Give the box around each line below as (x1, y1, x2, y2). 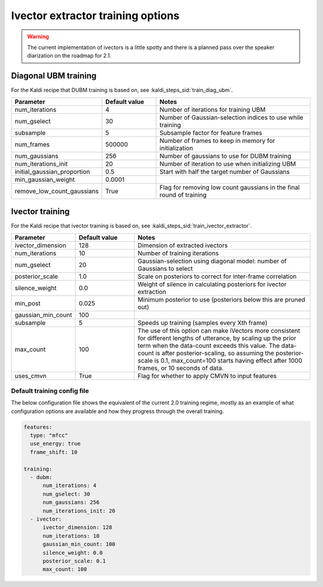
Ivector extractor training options (11, 9, 179, 22)
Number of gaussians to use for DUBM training (159, 151, 291, 160)
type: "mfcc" (30, 432, 68, 439)
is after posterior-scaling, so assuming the (155, 349, 275, 357)
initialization (159, 144, 194, 152)
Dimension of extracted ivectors (138, 241, 228, 250)
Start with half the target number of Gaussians (159, 168, 290, 176)
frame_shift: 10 (30, 449, 78, 455)
